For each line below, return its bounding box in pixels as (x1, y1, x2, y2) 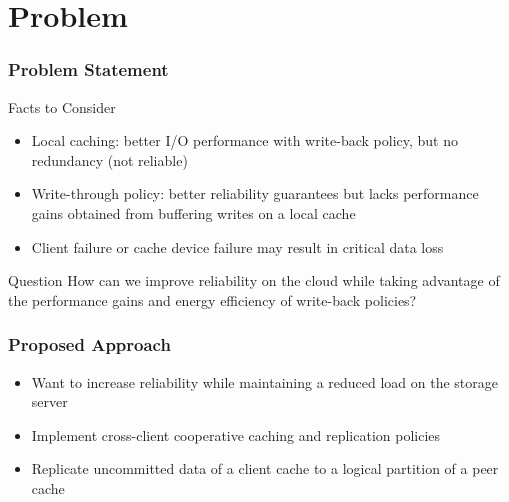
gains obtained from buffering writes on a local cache (31, 202, 356, 223)
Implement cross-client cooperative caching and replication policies (31, 424, 441, 445)
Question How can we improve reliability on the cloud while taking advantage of (8, 270, 500, 291)
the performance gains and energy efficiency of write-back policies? (8, 289, 417, 310)
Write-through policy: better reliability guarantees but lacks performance (31, 183, 479, 204)
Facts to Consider (8, 96, 116, 117)
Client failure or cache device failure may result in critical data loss (31, 236, 444, 257)
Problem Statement (8, 57, 169, 82)
